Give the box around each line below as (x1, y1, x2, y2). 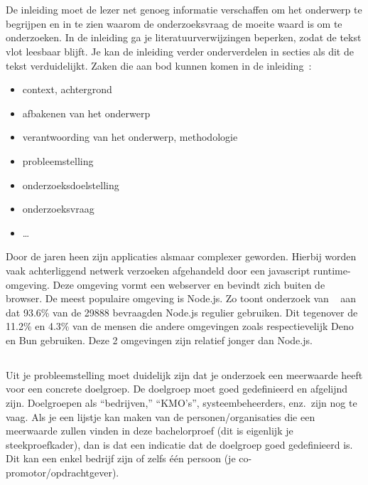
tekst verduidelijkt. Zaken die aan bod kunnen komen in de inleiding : (6, 58, 312, 73)
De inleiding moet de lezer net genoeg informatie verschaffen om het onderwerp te (6, 2, 362, 17)
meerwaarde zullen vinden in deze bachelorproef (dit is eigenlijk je (6, 423, 293, 438)
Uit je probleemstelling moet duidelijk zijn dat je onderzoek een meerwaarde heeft (6, 367, 363, 382)
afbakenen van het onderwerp (22, 105, 151, 120)
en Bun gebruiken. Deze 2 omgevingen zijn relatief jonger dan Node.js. (6, 332, 313, 347)
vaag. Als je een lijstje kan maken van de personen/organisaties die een (6, 409, 315, 424)
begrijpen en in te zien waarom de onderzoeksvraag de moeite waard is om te (6, 16, 342, 31)
